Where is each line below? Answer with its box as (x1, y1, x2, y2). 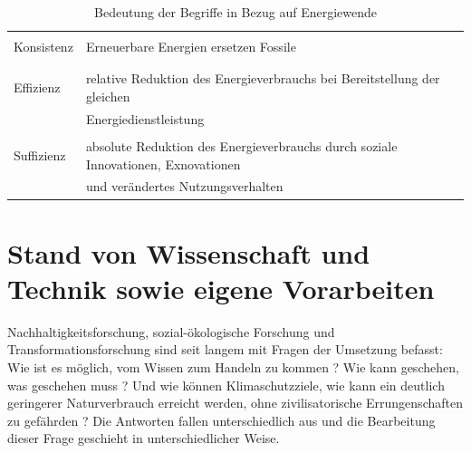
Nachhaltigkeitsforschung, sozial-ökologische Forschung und (7, 322, 335, 341)
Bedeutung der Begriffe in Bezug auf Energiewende (94, 3, 377, 21)
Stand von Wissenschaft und (7, 234, 370, 271)
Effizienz (14, 78, 61, 97)
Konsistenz (14, 37, 73, 56)
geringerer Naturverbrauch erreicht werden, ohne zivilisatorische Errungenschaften (7, 393, 463, 412)
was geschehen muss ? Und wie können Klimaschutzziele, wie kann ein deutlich (7, 375, 445, 394)
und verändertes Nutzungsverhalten (85, 177, 284, 196)
